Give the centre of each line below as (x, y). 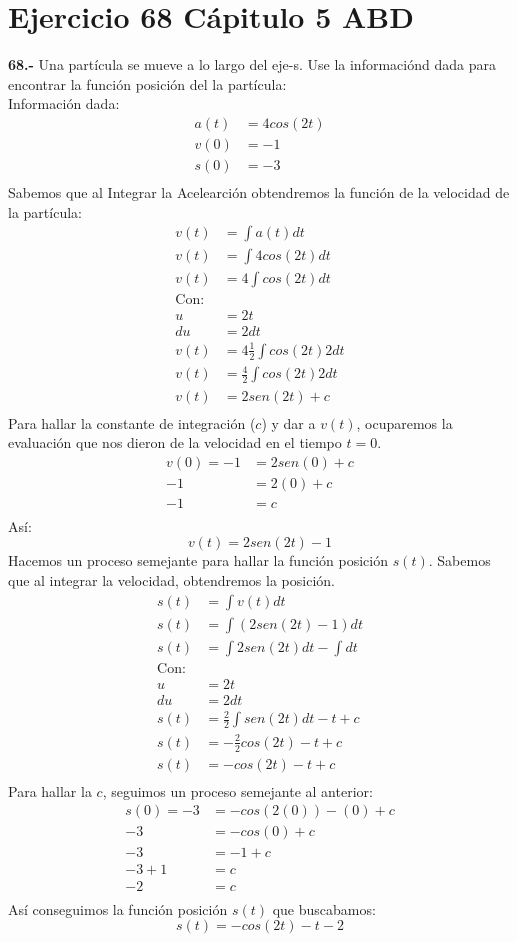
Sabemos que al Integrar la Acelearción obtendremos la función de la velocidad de (259, 192)
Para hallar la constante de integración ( (132, 422)
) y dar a (288, 422)
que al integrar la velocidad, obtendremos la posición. (171, 580)
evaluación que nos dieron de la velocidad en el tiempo (175, 442)
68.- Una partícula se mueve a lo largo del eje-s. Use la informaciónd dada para (252, 64)
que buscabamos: (324, 908)
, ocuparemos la (404, 422)
